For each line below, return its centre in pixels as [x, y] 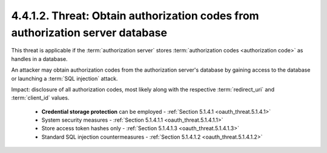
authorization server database [89, 33]
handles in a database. [39, 59]
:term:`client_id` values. [40, 98]
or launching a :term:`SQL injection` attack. [64, 78]
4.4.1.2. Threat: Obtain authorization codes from [135, 16]
